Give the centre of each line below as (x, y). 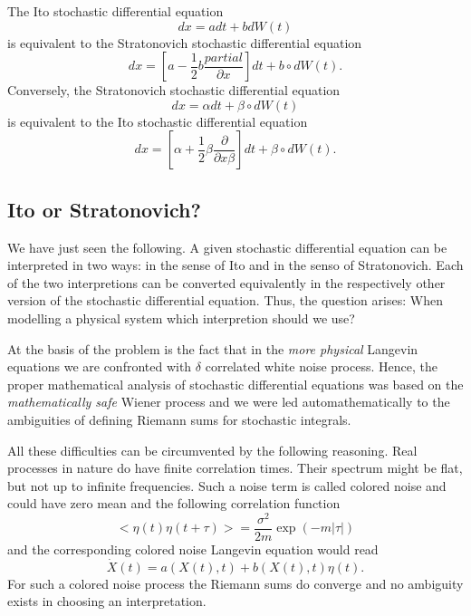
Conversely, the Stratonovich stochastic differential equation (174, 90)
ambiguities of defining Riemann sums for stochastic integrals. (179, 419)
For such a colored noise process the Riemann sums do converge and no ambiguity (235, 583)
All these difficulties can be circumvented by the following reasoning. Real (212, 450)
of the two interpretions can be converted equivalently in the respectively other (226, 282)
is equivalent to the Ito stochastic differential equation (158, 121)
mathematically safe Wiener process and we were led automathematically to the (229, 402)
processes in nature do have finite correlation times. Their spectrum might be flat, (235, 468)
